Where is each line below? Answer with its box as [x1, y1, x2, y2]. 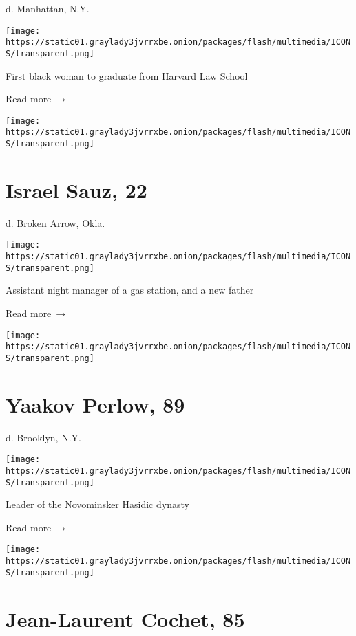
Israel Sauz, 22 [6, 175, 147, 204]
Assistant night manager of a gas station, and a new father [6, 283, 254, 297]
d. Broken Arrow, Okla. [6, 215, 105, 230]
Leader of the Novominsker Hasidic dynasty [6, 497, 189, 512]
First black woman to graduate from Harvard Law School [6, 68, 248, 83]
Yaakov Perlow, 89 [6, 390, 185, 418]
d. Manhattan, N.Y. [6, 1, 90, 15]
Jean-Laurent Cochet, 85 [6, 604, 245, 633]
